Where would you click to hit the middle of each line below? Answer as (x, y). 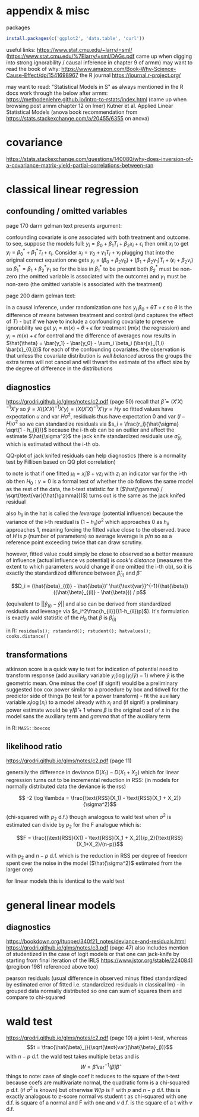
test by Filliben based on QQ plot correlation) (61, 462)
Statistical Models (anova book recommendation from (72, 112)
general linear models (61, 905)
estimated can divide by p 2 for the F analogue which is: (74, 825)
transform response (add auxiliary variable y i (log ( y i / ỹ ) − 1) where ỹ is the (95, 676)
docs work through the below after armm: (57, 93)
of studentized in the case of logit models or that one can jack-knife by (93, 954)
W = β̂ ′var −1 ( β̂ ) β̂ (100, 1066)
